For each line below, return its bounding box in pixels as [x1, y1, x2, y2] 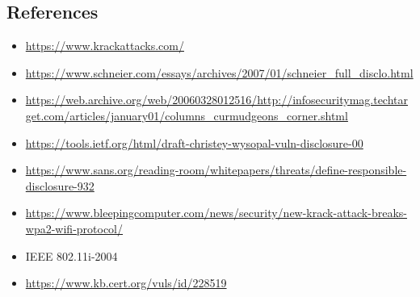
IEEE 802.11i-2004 [25, 247, 118, 264]
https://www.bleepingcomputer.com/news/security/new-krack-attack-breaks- [25, 204, 407, 221]
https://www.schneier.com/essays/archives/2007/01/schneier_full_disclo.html [25, 64, 414, 81]
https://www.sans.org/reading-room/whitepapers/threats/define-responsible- [25, 161, 407, 178]
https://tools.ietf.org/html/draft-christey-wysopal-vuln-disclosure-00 [25, 134, 363, 151]
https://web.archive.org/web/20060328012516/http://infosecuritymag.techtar [25, 91, 409, 108]
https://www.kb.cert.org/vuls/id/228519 [25, 274, 227, 291]
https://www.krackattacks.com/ [25, 37, 184, 54]
